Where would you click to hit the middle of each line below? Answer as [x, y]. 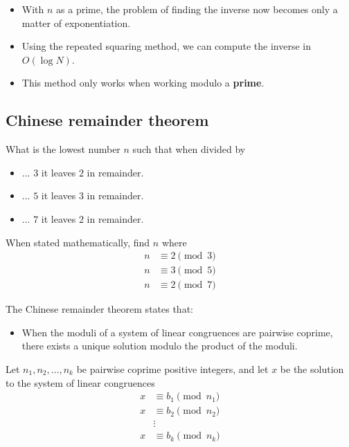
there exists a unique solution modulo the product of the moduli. [160, 346]
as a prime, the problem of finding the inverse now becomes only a [197, 9]
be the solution [312, 369]
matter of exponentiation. [76, 22]
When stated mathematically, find [78, 242]
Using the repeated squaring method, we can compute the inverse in [167, 46]
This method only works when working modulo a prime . [143, 83]
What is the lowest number [63, 149]
